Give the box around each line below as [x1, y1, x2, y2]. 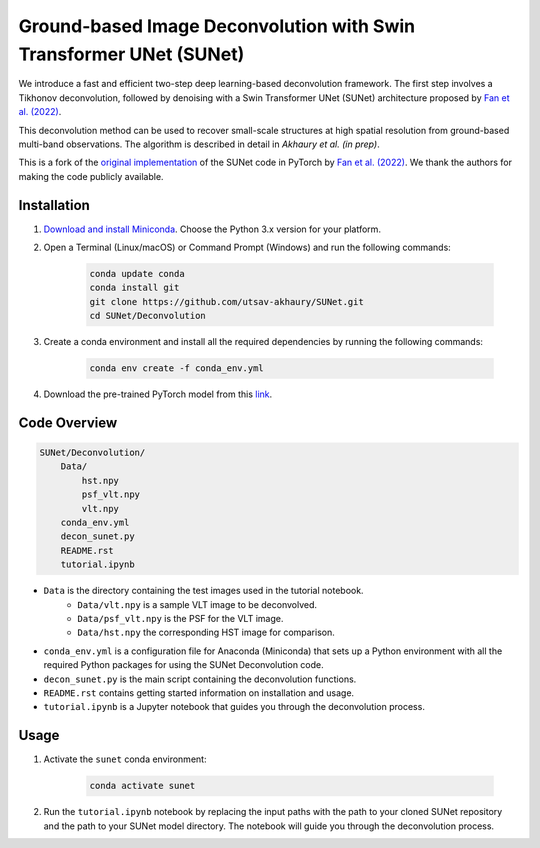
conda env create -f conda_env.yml [89, 363, 264, 374]
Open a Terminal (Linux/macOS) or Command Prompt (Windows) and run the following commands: [43, 241, 452, 253]
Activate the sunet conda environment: [43, 753, 207, 765]
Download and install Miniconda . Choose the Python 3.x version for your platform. [43, 223, 382, 235]
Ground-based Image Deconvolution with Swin [18, 15, 415, 37]
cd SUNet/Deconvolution [89, 310, 207, 322]
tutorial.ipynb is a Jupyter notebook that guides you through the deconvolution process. [43, 701, 425, 713]
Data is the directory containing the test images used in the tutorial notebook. [43, 585, 364, 597]
